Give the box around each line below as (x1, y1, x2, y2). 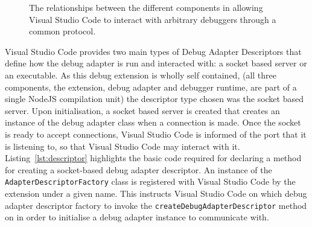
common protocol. (29, 25, 96, 37)
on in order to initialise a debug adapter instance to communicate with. (5, 211, 269, 223)
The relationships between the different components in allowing (29, 1, 263, 13)
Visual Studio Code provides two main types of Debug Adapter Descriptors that (5, 45, 302, 57)
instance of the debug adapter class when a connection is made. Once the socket (5, 116, 301, 129)
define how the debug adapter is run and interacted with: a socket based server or (5, 57, 307, 69)
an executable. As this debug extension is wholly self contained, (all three (5, 68, 276, 81)
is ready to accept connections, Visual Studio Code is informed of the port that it (5, 127, 307, 140)
